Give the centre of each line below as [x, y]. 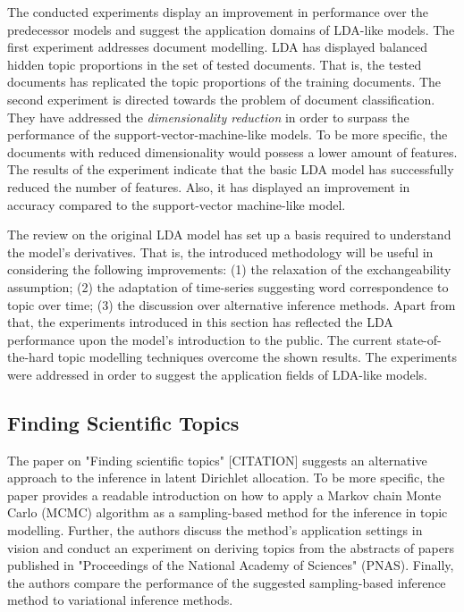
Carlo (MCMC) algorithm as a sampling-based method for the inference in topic [228, 512]
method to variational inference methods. [120, 600]
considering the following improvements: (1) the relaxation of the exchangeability [229, 269]
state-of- [419, 339]
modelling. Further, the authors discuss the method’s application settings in [215, 530]
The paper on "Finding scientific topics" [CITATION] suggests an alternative [217, 460]
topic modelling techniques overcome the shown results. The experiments [257, 357]
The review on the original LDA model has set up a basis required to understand [229, 235]
